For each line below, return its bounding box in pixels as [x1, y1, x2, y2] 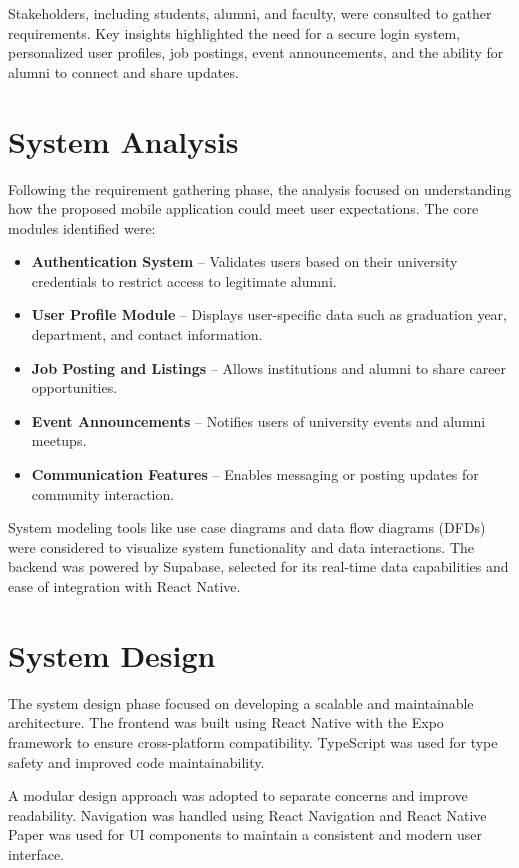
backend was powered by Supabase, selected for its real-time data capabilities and [8, 556, 509, 577]
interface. [8, 843, 65, 864]
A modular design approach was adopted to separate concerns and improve [8, 785, 468, 806]
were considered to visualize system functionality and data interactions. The [8, 536, 474, 557]
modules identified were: [8, 217, 156, 238]
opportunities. [31, 377, 118, 398]
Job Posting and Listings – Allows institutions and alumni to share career [31, 357, 507, 378]
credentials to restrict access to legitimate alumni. [31, 270, 337, 291]
